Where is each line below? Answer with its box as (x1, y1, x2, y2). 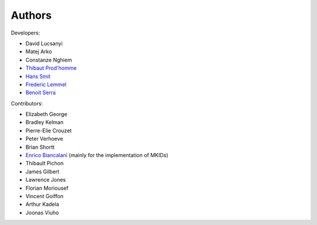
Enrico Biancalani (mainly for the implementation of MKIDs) (25, 152, 168, 159)
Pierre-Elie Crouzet (25, 127, 72, 134)
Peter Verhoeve (25, 135, 63, 142)
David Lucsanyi (25, 40, 63, 47)
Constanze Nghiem (25, 56, 72, 63)
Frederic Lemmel (25, 81, 67, 88)
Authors (11, 9, 52, 22)
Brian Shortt (25, 144, 55, 151)
